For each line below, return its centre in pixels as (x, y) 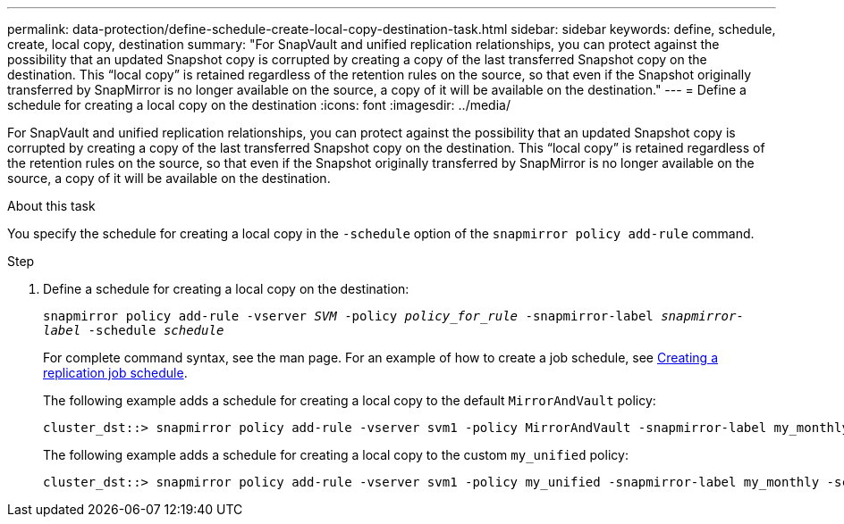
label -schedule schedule (134, 330)
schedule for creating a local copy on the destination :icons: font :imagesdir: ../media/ (259, 105)
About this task (51, 206)
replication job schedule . (115, 373)
